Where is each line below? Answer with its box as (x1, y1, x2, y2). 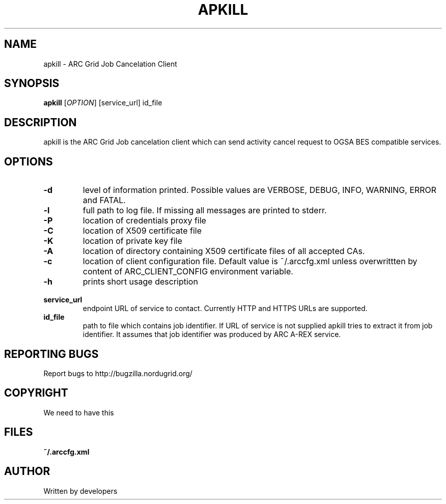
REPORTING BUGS (4, 347, 99, 360)
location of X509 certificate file (82, 226, 202, 236)
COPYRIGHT (4, 386, 68, 400)
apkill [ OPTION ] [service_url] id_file (43, 98, 162, 107)
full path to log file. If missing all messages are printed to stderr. (82, 205, 327, 216)
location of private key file (82, 236, 182, 246)
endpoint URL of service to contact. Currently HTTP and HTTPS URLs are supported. (82, 304, 368, 313)
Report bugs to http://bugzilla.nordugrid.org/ (43, 369, 192, 378)
